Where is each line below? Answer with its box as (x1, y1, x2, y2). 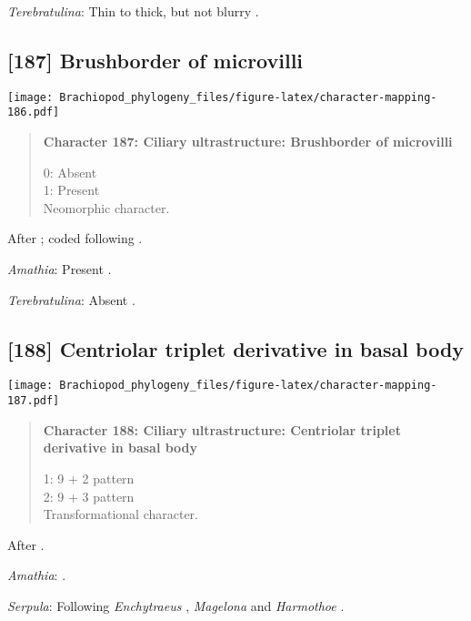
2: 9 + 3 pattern (43, 486, 135, 505)
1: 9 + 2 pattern (43, 468, 135, 487)
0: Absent (43, 162, 97, 181)
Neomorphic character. (43, 198, 170, 217)
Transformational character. (43, 504, 198, 524)
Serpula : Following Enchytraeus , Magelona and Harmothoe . (7, 596, 345, 615)
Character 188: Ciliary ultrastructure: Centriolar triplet (43, 420, 401, 439)
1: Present (43, 180, 100, 199)
